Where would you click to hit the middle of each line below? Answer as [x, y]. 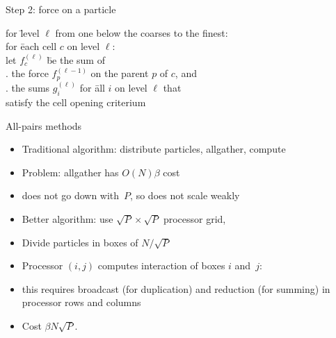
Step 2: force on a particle [61, 9]
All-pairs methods [44, 125]
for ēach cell [31, 46]
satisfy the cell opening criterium [76, 102]
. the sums [28, 88]
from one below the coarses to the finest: [142, 32]
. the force [27, 73]
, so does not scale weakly [185, 195]
